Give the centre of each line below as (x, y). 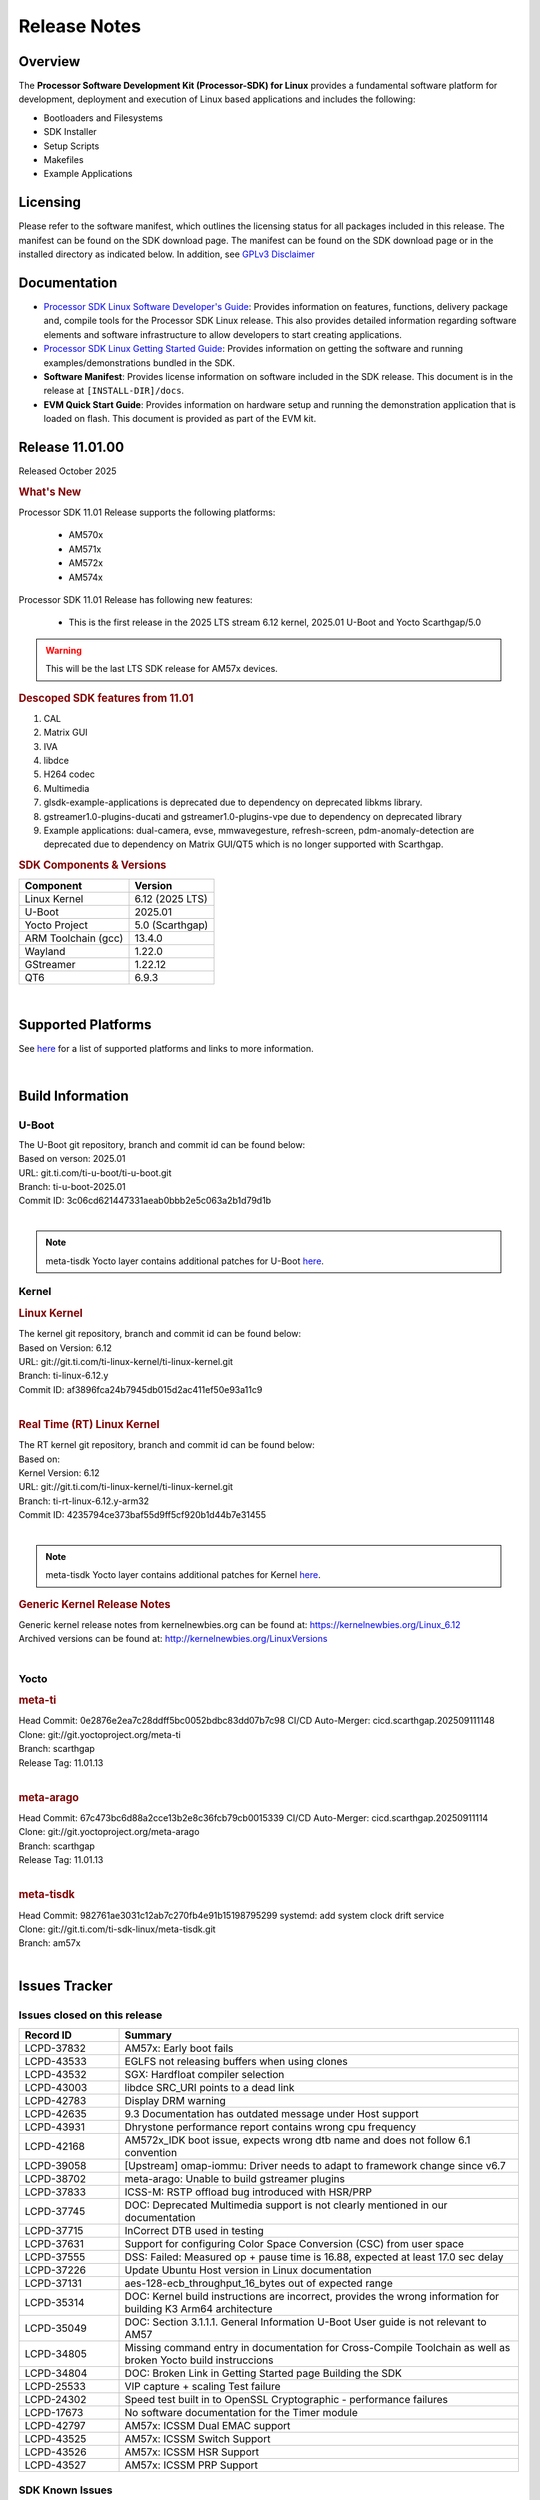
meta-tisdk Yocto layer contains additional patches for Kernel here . (183, 1575)
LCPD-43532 (55, 2074)
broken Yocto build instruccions (199, 2360)
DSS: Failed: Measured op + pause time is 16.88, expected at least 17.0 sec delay (314, 2257)
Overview (49, 61)
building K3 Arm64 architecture (198, 2308)
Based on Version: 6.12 (65, 1347)
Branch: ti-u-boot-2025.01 (72, 1187)
